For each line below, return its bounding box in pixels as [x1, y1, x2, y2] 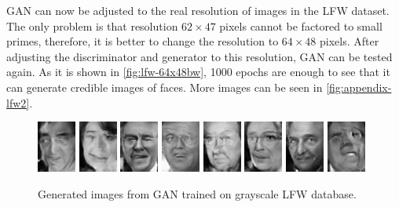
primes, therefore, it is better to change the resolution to [6, 33, 279, 49]
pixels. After [320, 33, 379, 49]
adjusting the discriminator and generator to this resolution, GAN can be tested [6, 48, 393, 64]
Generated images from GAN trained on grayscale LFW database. [38, 185, 357, 202]
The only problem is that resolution [6, 17, 178, 34]
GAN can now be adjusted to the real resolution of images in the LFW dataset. [6, 2, 390, 18]
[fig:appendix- [326, 78, 392, 95]
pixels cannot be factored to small [219, 17, 383, 34]
